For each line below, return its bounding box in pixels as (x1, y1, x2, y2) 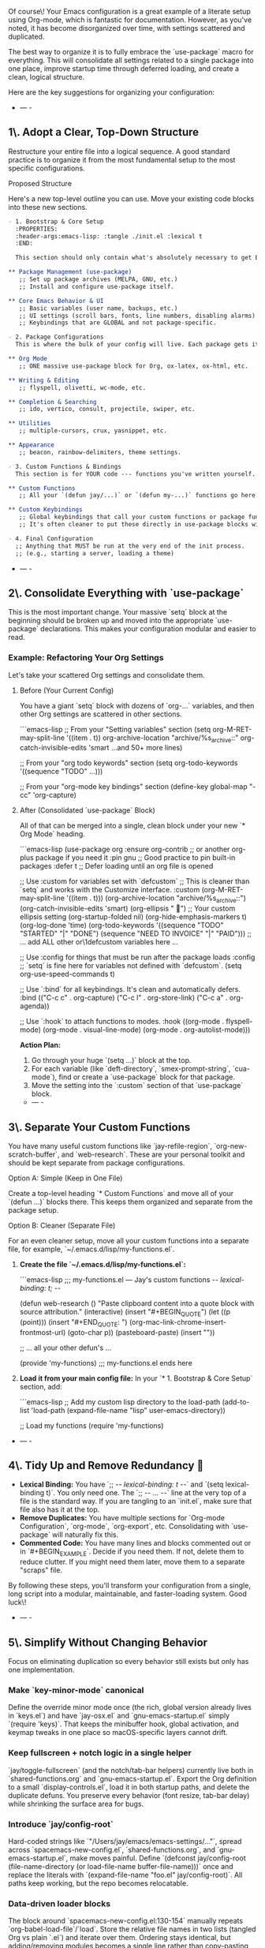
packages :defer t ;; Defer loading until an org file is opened (19, 862, 214, 871)
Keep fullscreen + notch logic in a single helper (8, 1748, 192, 1759)
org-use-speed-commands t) (19, 970, 116, 979)
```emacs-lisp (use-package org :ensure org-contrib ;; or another (19, 844, 230, 854)
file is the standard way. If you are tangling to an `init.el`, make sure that (19, 1497, 252, 1506)
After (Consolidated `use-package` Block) (19, 806, 155, 815)
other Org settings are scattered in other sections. (19, 709, 183, 719)
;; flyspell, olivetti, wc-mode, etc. (18, 383, 147, 391)
